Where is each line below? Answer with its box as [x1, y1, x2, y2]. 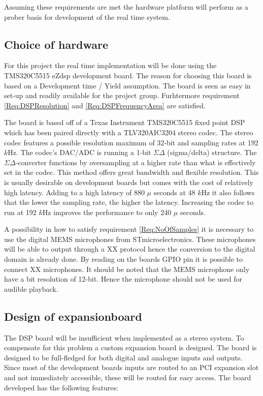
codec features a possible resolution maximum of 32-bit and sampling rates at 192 [4, 137, 258, 147]
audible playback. [4, 283, 58, 294]
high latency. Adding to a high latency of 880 [4, 187, 145, 197]
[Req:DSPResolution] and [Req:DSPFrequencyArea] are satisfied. [4, 100, 206, 110]
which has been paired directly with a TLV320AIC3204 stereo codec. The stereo [4, 127, 253, 137]
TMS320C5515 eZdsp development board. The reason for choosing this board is [4, 70, 252, 80]
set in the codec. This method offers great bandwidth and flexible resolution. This [4, 167, 259, 177]
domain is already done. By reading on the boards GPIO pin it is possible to [4, 254, 243, 264]
